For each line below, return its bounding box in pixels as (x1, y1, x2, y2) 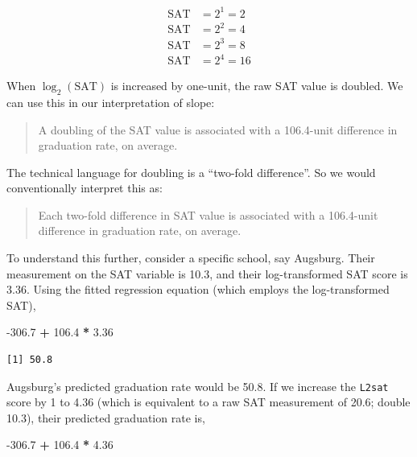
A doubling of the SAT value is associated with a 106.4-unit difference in (38, 121, 398, 138)
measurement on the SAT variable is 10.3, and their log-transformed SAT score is (6, 265, 408, 282)
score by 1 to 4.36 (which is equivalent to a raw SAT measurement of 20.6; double (6, 393, 411, 410)
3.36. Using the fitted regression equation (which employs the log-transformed (6, 281, 390, 298)
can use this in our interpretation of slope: (6, 93, 215, 110)
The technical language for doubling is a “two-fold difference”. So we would (6, 163, 376, 180)
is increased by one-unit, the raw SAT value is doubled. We (110, 77, 403, 94)
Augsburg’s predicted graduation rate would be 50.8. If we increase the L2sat (6, 377, 389, 394)
